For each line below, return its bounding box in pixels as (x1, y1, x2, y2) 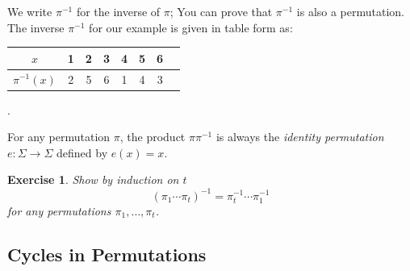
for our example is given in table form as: (89, 19, 293, 35)
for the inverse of (76, 3, 161, 19)
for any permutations (7, 202, 111, 219)
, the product (119, 128, 186, 145)
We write (7, 3, 52, 19)
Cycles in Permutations (7, 241, 207, 266)
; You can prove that (169, 3, 273, 19)
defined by (56, 144, 108, 161)
